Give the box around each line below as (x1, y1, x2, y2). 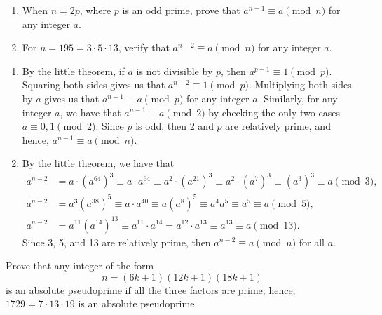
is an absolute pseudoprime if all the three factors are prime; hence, (6, 282, 296, 297)
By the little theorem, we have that (22, 156, 175, 170)
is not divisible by (136, 63, 213, 78)
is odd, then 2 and (135, 119, 214, 133)
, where (79, 3, 111, 17)
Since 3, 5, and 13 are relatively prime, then (22, 234, 211, 249)
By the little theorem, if (22, 63, 125, 78)
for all (299, 234, 325, 249)
